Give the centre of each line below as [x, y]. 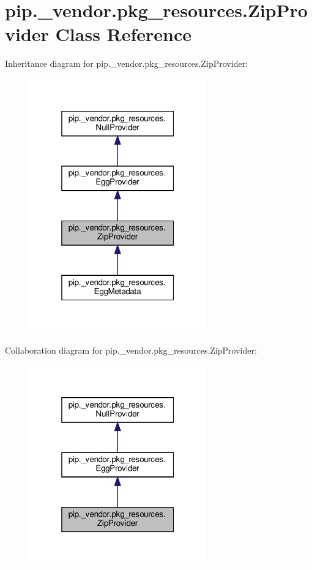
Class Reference [124, 34]
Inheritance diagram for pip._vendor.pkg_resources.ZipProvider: [127, 63]
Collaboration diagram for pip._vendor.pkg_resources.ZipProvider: [131, 350]
